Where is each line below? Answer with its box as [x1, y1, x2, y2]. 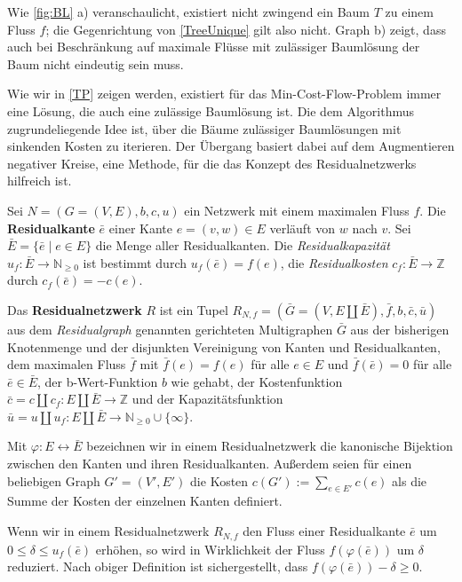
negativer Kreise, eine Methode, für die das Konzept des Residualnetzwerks [7, 153, 417, 172]
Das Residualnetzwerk [7, 300, 142, 319]
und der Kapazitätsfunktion [131, 389, 283, 408]
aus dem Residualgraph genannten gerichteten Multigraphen [7, 319, 333, 338]
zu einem [385, 3, 434, 20]
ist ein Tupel [159, 300, 228, 319]
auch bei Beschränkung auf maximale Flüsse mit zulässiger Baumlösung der [7, 37, 420, 56]
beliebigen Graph [7, 471, 100, 490]
